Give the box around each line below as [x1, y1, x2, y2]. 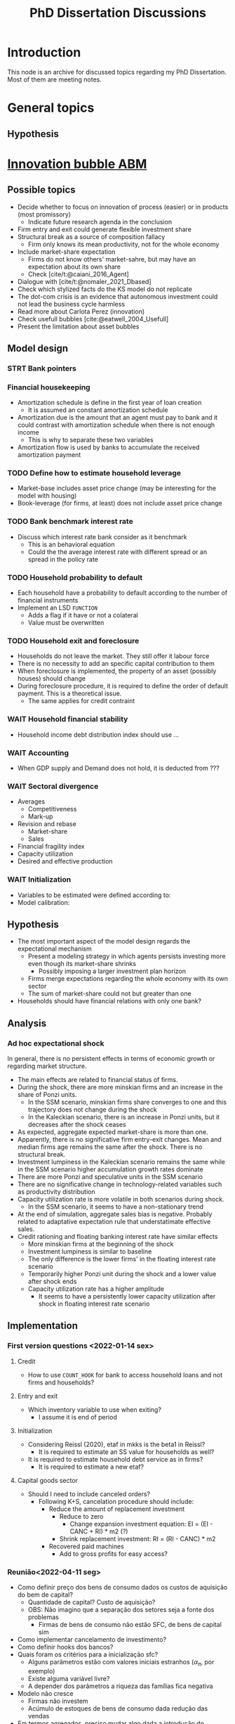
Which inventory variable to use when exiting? [27, 1405, 161, 1414]
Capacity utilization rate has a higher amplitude [27, 1285, 165, 1293]
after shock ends [27, 1278, 77, 1285]
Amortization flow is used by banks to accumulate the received [17, 443, 200, 451]
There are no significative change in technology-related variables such [17, 1180, 222, 1188]
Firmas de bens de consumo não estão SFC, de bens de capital [38, 1620, 222, 1628]
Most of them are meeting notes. [7, 75, 102, 84]
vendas [27, 1711, 50, 1720]
